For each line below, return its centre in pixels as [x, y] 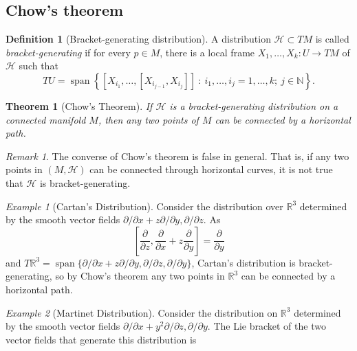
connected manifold [46, 119]
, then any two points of [148, 119]
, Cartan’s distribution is [244, 262]
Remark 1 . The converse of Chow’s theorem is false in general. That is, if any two [177, 156]
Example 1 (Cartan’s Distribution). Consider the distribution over [144, 206]
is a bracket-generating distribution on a [254, 105]
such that [39, 66]
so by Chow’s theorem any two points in [140, 276]
